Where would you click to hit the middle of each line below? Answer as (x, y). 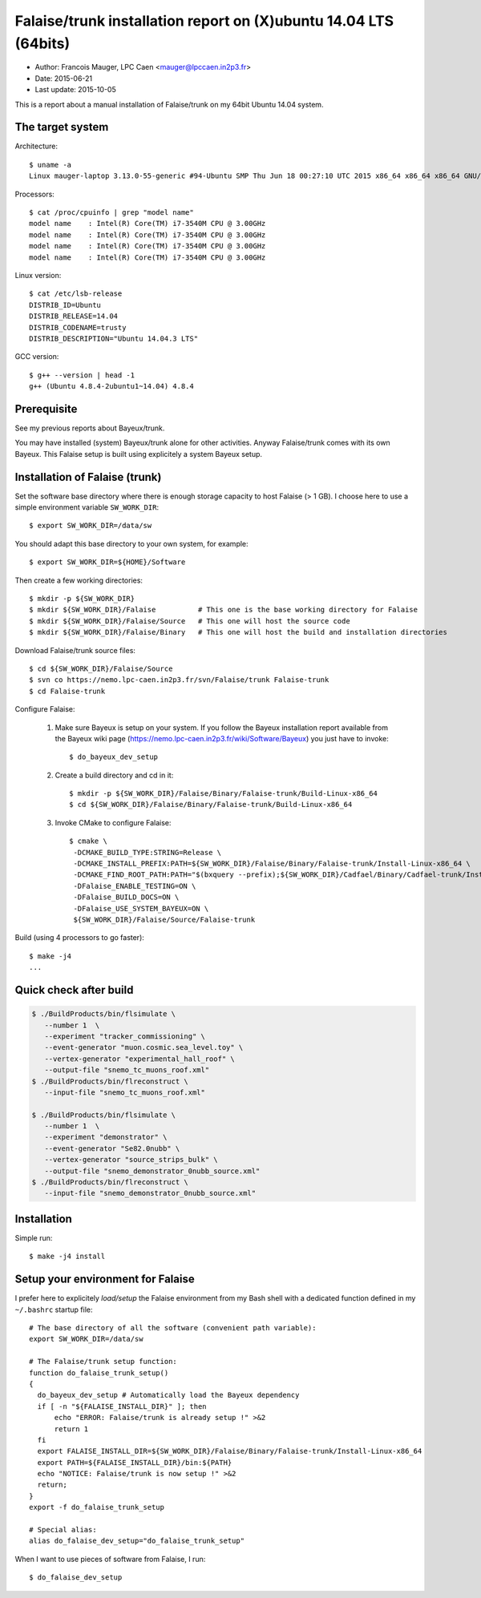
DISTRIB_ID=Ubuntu (65, 305)
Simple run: (34, 1237)
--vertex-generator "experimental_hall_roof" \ (140, 1059)
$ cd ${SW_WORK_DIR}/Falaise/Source (101, 668)
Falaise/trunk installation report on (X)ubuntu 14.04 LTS (204, 21)
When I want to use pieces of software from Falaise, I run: (110, 1559)
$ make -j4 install (67, 1257)
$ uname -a (51, 165)
